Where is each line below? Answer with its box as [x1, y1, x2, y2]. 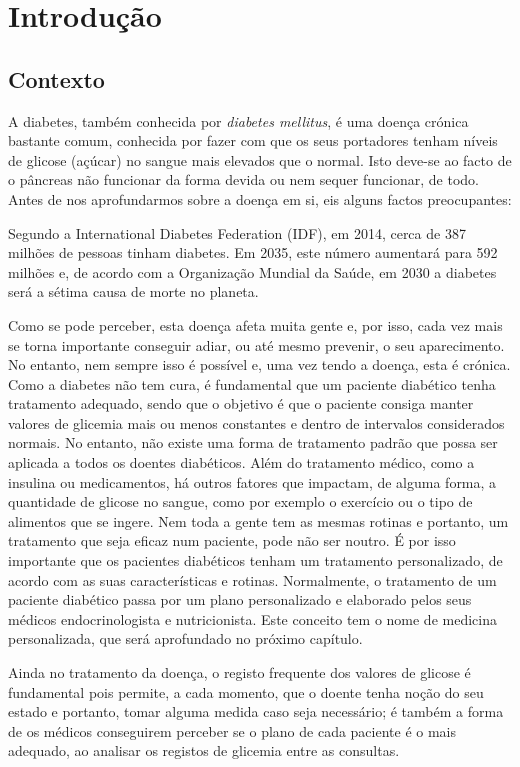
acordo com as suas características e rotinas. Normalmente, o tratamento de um [8, 569, 497, 590]
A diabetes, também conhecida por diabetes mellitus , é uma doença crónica [8, 110, 469, 131]
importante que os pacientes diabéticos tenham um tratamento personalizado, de [8, 550, 503, 571]
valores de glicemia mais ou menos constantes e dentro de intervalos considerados [8, 412, 505, 433]
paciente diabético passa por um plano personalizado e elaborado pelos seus [8, 589, 472, 610]
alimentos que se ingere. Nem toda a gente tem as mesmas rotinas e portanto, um [8, 510, 509, 531]
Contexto [8, 63, 105, 94]
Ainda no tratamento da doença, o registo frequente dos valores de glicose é [8, 662, 471, 683]
